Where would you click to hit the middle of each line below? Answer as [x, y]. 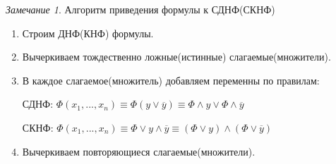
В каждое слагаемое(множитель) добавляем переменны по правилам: [171, 80]
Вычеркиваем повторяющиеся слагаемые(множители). [139, 151]
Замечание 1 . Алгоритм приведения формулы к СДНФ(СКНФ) [140, 9]
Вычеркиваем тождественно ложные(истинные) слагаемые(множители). [176, 57]
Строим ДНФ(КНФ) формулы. [88, 33]
